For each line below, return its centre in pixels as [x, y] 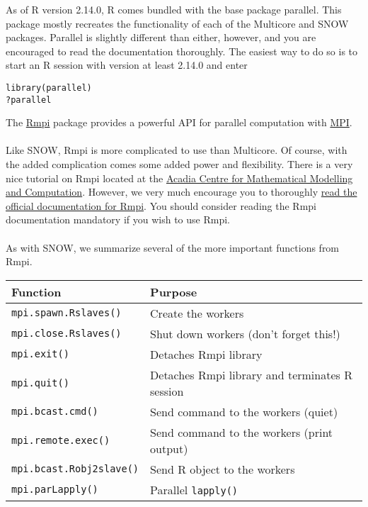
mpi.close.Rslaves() [67, 334]
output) [169, 448]
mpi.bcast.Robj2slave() [75, 469]
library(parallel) [49, 88]
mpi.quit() [40, 383]
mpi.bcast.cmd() [55, 412]
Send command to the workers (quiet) [244, 411]
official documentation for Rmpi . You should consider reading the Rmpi [161, 205]
